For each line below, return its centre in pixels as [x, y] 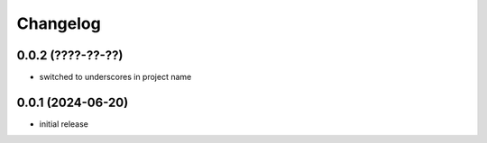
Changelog [59, 23]
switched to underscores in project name [115, 77]
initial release [64, 124]
